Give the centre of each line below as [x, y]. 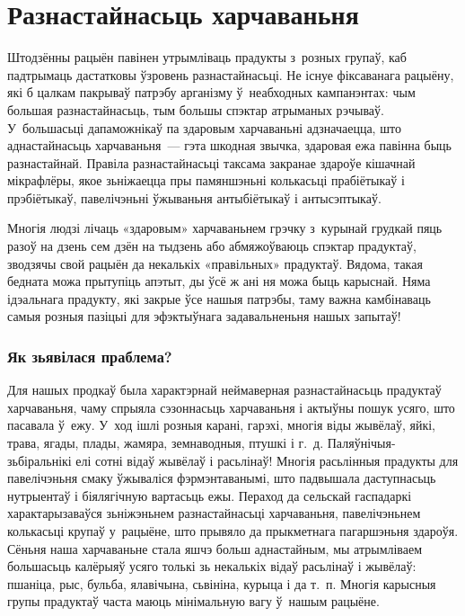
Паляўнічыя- [361, 443]
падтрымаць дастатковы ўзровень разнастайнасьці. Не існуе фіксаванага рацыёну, [231, 74]
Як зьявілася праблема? [90, 356]
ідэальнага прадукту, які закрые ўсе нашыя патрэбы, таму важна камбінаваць [219, 298]
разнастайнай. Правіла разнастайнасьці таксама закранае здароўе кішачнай [211, 162]
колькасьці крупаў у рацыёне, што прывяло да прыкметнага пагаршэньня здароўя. [233, 531]
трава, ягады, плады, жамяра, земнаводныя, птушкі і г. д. [166, 443]
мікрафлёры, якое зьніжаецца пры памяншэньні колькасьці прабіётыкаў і [206, 180]
